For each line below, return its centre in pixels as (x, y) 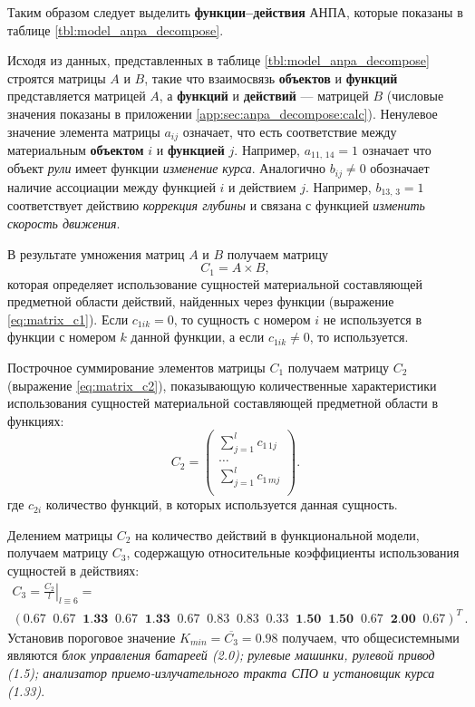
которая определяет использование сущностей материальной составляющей (215, 283)
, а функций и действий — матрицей (264, 96)
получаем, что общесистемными (371, 637)
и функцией (190, 150)
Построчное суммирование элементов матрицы (136, 367)
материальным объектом (76, 150)
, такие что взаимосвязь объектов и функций (271, 77)
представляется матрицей (77, 96)
